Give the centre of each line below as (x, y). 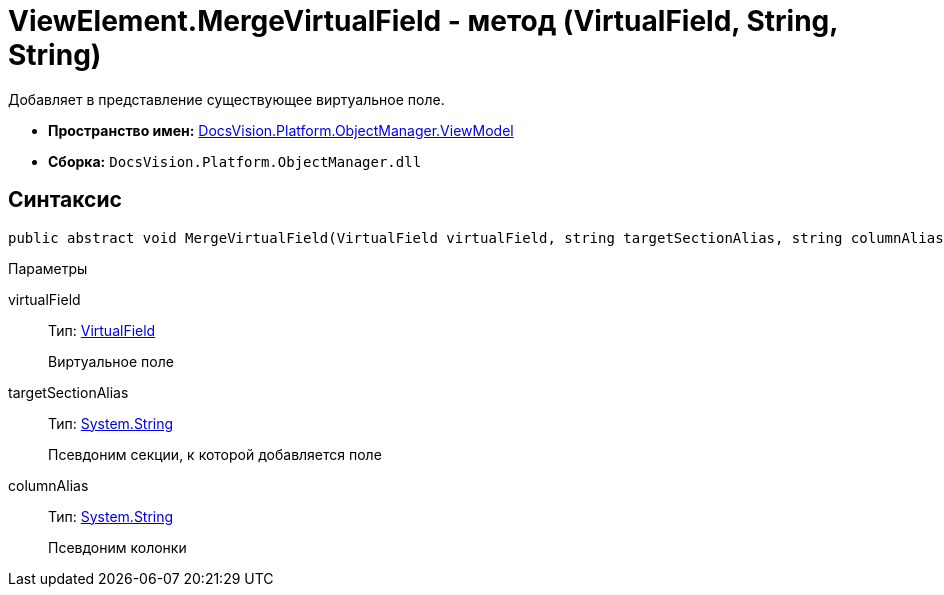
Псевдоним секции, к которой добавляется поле (215, 454)
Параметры (48, 268)
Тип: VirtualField (102, 330)
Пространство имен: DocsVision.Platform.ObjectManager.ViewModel (281, 130)
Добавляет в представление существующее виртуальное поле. (226, 99)
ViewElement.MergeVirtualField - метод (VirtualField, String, (423, 21)
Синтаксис (65, 200)
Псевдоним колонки (117, 547)
